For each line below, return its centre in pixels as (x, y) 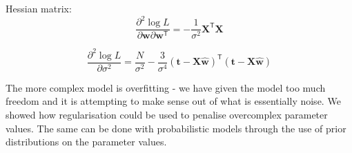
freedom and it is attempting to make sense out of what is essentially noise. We (173, 101)
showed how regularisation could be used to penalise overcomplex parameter (167, 114)
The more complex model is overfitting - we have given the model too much (166, 87)
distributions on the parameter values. (86, 142)
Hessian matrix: (39, 8)
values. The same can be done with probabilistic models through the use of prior (176, 128)
